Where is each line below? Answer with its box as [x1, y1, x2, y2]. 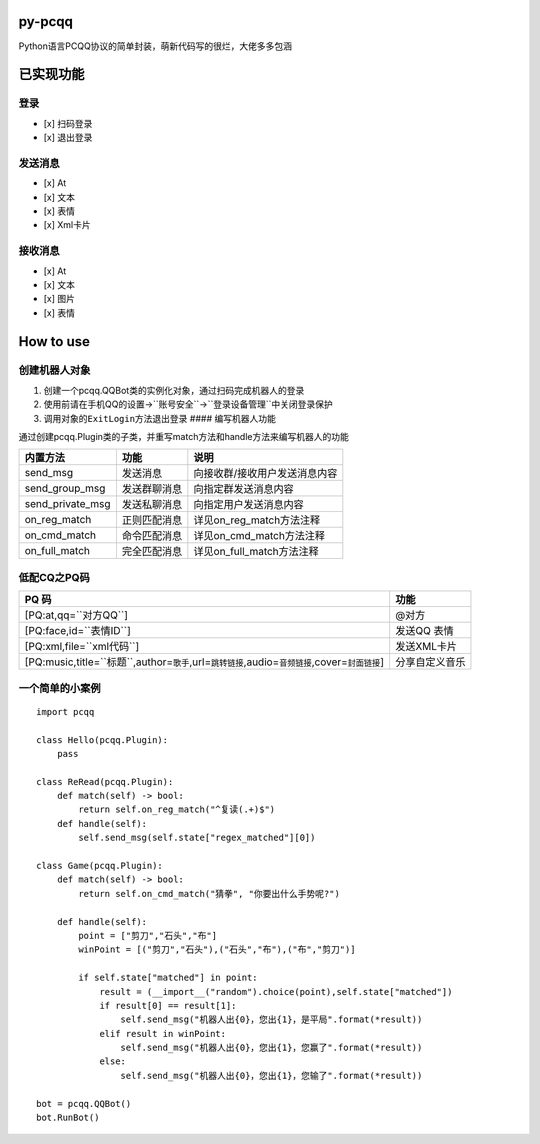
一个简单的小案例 [18, 681, 101, 695]
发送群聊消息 [121, 482, 183, 496]
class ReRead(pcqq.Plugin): [36, 776, 174, 787]
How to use [18, 333, 90, 350]
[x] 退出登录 [43, 131, 93, 144]
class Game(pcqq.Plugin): [36, 860, 164, 872]
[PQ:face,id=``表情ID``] [24, 624, 131, 638]
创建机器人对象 [18, 363, 91, 377]
